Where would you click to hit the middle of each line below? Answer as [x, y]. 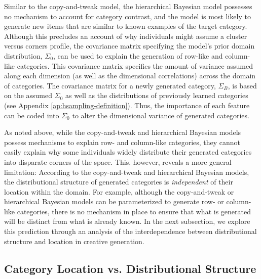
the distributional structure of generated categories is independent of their [119, 182]
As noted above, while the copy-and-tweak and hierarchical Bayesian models [123, 132]
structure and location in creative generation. [74, 241]
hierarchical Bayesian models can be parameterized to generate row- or [114, 201]
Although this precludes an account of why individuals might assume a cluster [126, 36]
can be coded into [32, 115]
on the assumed [28, 95]
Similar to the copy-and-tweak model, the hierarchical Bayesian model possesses [128, 6]
